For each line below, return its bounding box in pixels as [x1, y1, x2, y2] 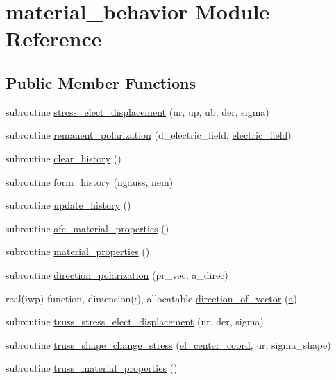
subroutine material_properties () [6, 244, 150, 259]
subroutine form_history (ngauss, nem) [6, 174, 174, 189]
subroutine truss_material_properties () [6, 361, 178, 375]
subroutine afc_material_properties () [6, 221, 169, 235]
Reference [6, 24, 102, 53]
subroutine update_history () [6, 198, 131, 212]
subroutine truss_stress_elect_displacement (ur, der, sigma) [6, 314, 264, 329]
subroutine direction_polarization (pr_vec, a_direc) [6, 267, 228, 282]
